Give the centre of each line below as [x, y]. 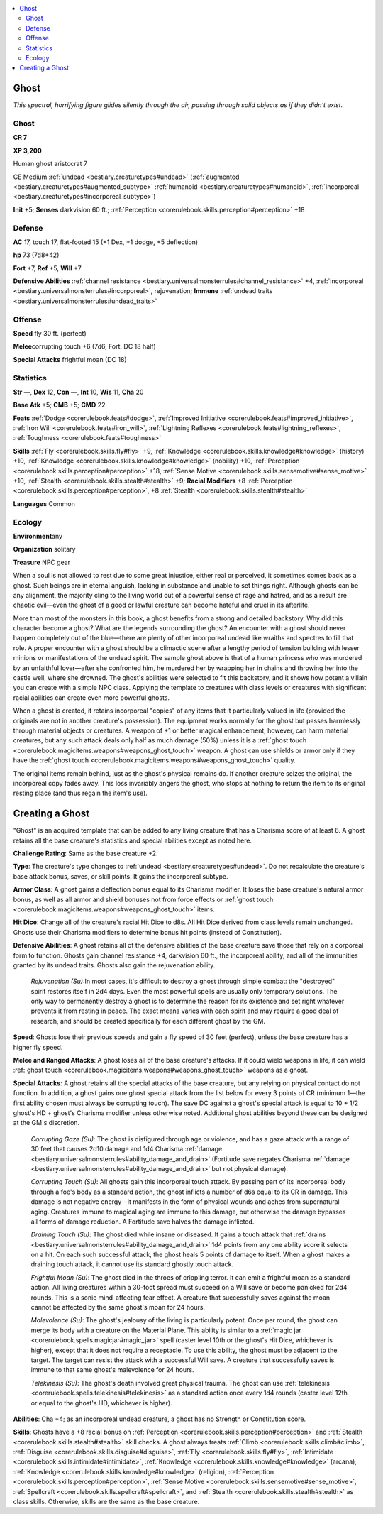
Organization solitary [44, 549]
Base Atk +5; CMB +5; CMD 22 [59, 405]
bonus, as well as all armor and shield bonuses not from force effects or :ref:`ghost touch [143, 899]
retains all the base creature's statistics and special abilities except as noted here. [132, 840]
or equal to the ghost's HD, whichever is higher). [102, 1403]
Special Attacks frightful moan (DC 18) [70, 359]
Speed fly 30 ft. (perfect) [50, 333]
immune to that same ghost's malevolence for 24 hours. [112, 1370]
